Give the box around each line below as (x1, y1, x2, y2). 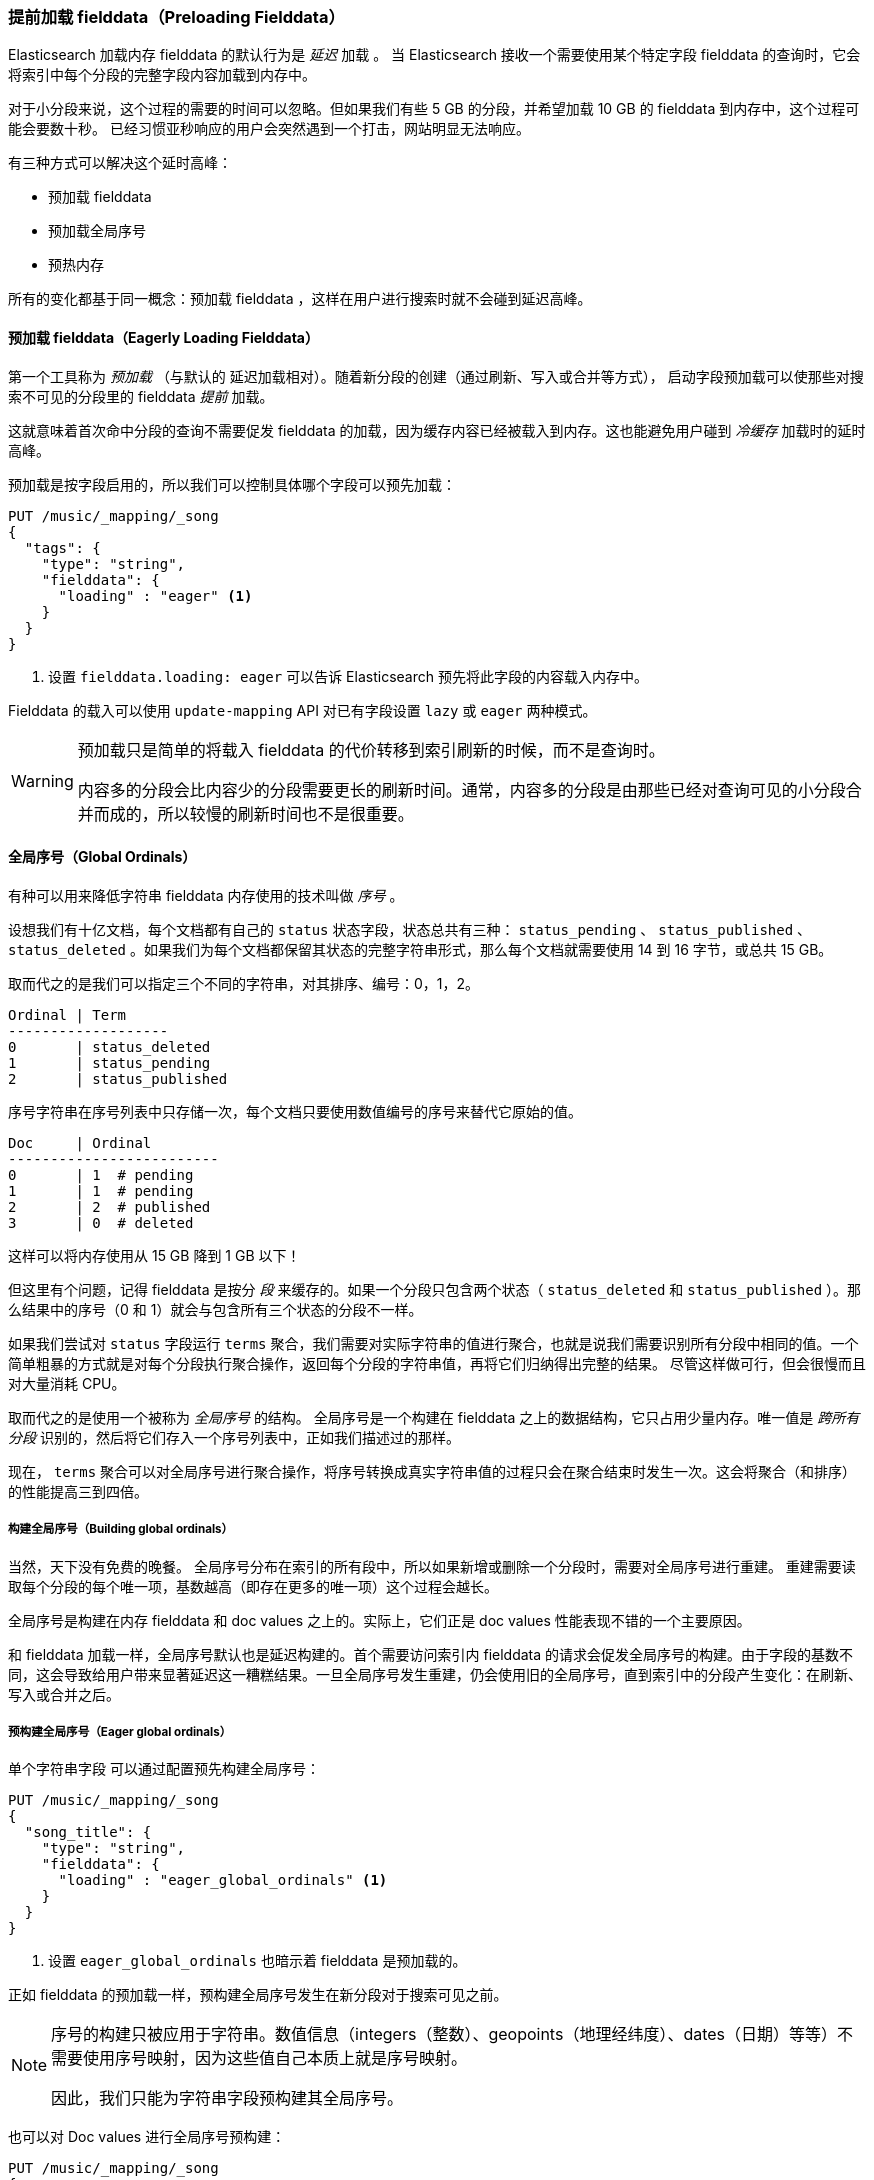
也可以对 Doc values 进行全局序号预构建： (8, 2128, 286, 2146)
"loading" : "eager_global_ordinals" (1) (58, 1872, 388, 1889)
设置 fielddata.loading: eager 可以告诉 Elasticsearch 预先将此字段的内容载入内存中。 (48, 667, 648, 685)
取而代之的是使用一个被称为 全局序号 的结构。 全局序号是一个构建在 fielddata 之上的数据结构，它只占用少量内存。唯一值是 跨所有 (8, 1408, 860, 1426)
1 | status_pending (8, 1054, 211, 1071)
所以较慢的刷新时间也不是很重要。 (157, 803, 414, 824)
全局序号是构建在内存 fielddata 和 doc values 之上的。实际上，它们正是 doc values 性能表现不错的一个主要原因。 (8, 1611, 751, 1629)
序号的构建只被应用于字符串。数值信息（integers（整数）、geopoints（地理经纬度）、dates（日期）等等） (51, 2024, 838, 2045)
